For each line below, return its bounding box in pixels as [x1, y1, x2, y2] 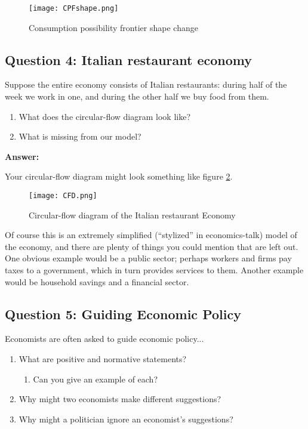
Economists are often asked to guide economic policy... [5, 332, 204, 345]
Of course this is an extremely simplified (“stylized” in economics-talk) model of [5, 229, 297, 241]
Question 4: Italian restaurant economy [5, 50, 252, 69]
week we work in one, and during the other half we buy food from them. [5, 90, 269, 103]
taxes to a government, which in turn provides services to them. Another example [5, 264, 304, 276]
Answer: [5, 150, 39, 162]
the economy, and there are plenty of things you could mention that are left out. [5, 240, 298, 252]
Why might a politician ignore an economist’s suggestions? [19, 412, 233, 425]
